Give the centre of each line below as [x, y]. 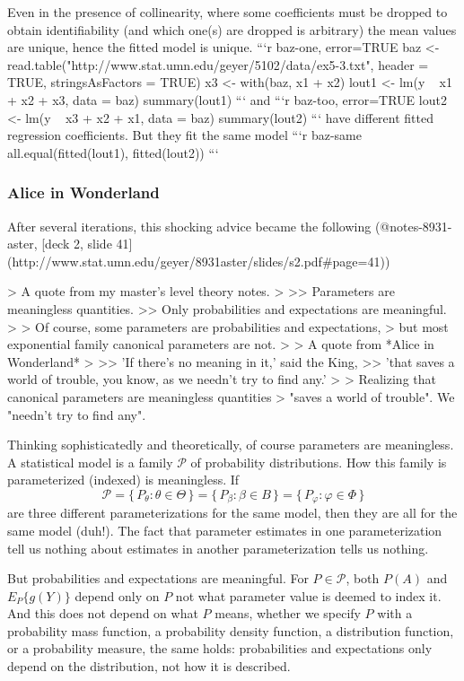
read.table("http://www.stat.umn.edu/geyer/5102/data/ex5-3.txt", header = [218, 64]
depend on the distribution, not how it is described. [149, 666]
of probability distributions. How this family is [319, 462]
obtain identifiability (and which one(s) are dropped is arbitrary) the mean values [232, 29]
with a [395, 613]
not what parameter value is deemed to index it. [308, 595]
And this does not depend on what [103, 613]
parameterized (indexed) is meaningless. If [123, 480]
